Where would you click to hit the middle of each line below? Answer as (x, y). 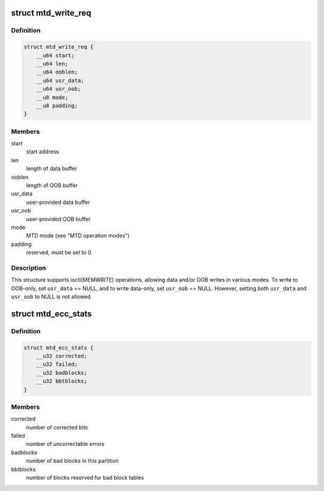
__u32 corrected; (62, 356)
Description (28, 268)
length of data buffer (52, 168)
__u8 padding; (57, 106)
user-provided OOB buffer (58, 219)
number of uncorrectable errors (65, 444)
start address (43, 152)
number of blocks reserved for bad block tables (85, 478)
